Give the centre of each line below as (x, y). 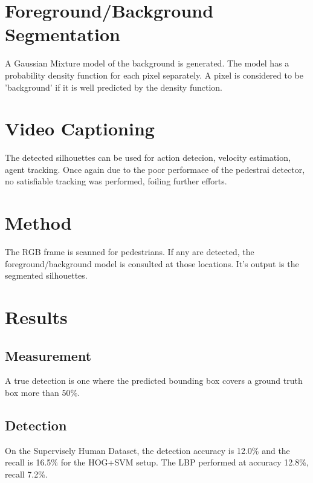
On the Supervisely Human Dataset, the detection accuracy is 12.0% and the (147, 450)
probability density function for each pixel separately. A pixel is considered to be (154, 75)
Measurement (48, 355)
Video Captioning (80, 128)
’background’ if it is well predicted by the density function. (114, 87)
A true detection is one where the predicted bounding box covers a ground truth (154, 381)
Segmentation (63, 34)
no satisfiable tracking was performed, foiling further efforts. (116, 181)
